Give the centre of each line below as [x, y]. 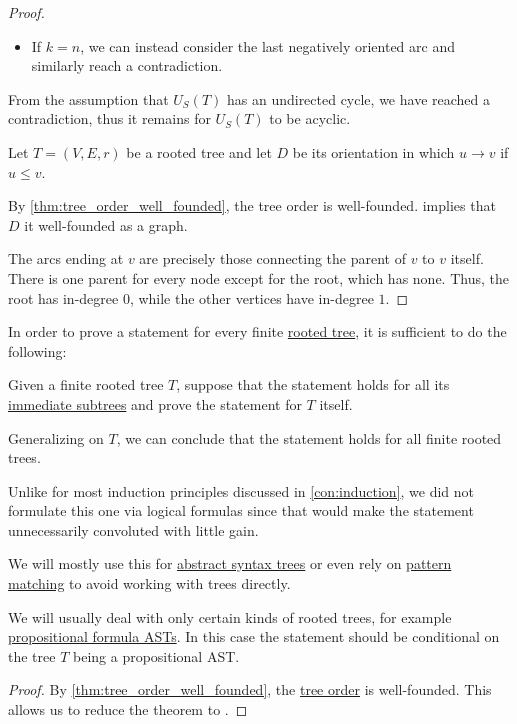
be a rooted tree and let [199, 151]
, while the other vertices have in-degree [251, 297]
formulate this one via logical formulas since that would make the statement [241, 510]
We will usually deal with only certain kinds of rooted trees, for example [230, 616]
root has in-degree [63, 297]
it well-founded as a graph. [106, 224]
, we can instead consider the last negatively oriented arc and [267, 45]
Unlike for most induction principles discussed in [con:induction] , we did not [241, 490]
